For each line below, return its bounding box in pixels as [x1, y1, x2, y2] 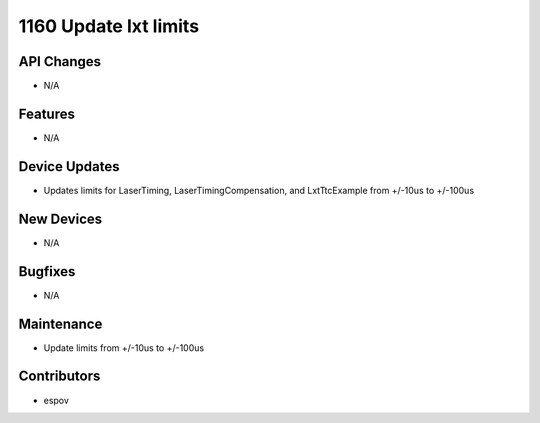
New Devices [18, 210, 103, 227]
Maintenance [18, 315, 103, 332]
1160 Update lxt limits [18, 15, 200, 37]
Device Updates [18, 158, 120, 175]
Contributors [18, 368, 101, 385]
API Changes [18, 53, 102, 70]
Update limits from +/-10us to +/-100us [43, 341, 205, 354]
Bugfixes [18, 263, 76, 280]
